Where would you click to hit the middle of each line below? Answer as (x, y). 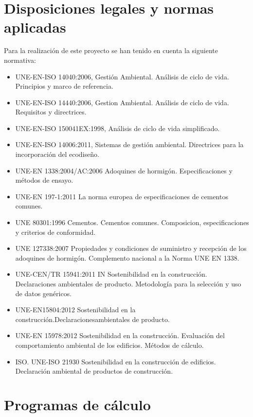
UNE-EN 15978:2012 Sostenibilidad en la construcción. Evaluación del (120, 335)
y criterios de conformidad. (55, 232)
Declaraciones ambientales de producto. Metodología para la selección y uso (128, 284)
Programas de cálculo (77, 404)
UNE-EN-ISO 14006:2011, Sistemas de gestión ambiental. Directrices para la (129, 144)
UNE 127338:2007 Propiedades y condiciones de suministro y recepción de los (131, 248)
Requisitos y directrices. (51, 112)
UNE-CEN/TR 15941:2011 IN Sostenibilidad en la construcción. (111, 274)
